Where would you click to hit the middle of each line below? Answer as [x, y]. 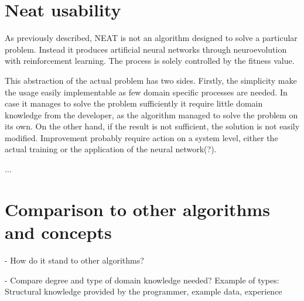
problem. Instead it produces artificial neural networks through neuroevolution [146, 49]
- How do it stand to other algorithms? [74, 260]
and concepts [58, 232]
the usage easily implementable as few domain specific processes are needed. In [146, 92]
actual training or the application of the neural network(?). [111, 149]
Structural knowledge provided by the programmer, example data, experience [144, 291]
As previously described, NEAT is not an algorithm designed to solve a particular [151, 38]
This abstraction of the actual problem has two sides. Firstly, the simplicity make [151, 80]
